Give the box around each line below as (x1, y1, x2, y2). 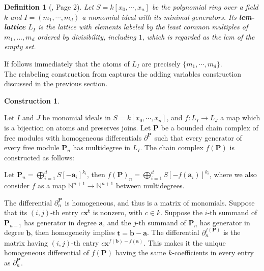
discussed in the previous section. (4, 78, 108, 89)
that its (4, 207, 27, 218)
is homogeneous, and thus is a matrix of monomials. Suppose (65, 197, 255, 208)
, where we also (209, 169, 257, 180)
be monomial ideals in (42, 112, 111, 123)
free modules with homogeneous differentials (4, 132, 142, 143)
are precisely (141, 58, 181, 69)
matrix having (4, 237, 48, 248)
